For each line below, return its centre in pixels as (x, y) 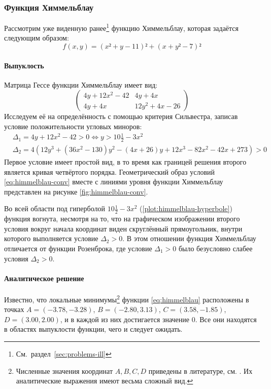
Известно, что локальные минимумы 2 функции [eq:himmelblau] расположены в (127, 299)
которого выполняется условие (51, 238)
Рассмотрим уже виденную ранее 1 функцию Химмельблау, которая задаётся (122, 27)
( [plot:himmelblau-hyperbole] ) (186, 208)
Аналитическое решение (44, 278)
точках (14, 309)
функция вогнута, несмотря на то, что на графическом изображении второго (122, 219)
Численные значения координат (64, 371)
